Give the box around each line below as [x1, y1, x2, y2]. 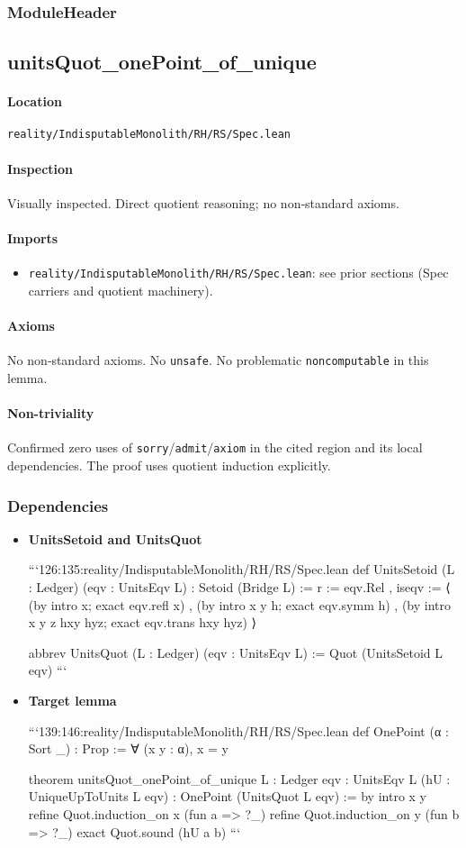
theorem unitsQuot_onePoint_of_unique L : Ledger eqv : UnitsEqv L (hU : [28, 769, 451, 788]
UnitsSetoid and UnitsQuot [28, 529, 202, 548]
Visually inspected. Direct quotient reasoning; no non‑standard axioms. [7, 193, 399, 212]
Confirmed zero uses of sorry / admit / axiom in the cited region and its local [7, 438, 423, 457]
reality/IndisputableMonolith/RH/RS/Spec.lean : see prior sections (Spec [28, 263, 449, 282]
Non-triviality [7, 404, 94, 423]
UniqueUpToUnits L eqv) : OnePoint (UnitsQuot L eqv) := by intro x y [28, 787, 426, 806]
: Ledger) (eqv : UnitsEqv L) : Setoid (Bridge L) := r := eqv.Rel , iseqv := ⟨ [28, 578, 451, 597]
